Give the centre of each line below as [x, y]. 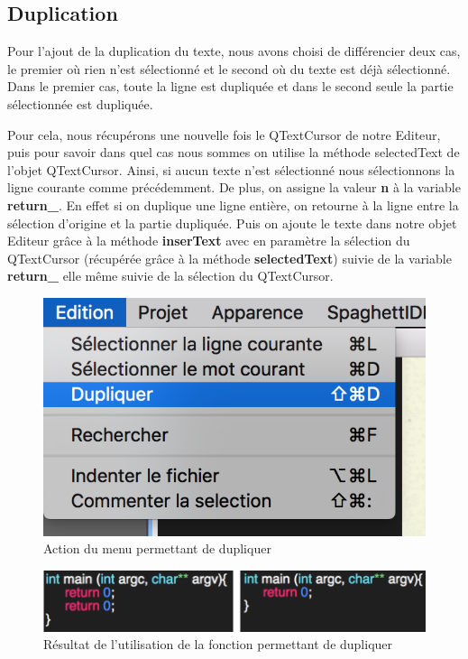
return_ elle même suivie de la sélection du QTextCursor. [170, 276]
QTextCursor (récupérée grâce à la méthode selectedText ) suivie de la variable [229, 258]
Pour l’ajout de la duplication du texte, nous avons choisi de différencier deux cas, [234, 51]
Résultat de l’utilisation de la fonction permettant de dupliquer [218, 644]
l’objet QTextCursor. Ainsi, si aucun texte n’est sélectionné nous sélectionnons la [231, 169]
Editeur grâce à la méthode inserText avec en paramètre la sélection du [209, 241]
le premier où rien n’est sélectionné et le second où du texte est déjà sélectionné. [229, 68]
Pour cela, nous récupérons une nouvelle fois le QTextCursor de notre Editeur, [224, 134]
